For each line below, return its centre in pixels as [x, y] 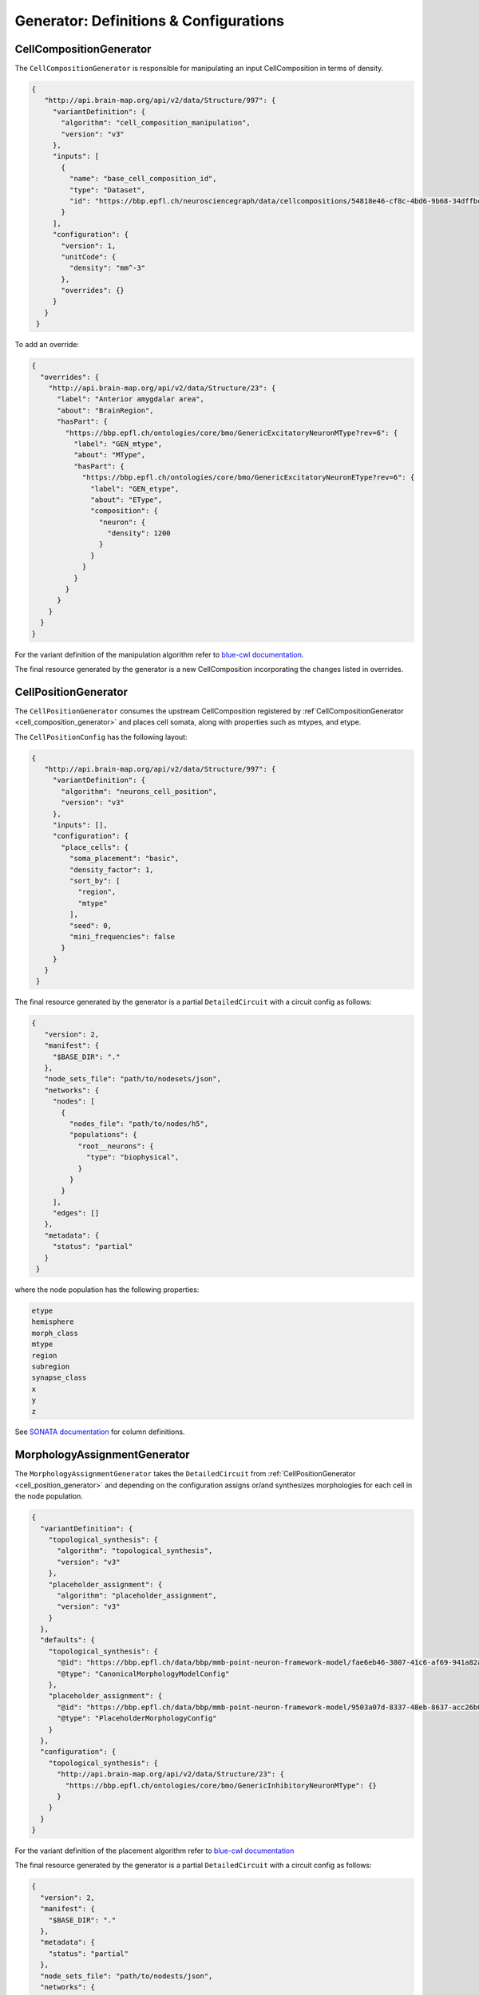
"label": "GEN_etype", [135, 488]
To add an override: [47, 345]
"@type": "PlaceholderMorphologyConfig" [137, 1718]
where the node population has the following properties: [107, 1290]
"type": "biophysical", [133, 1157]
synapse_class [59, 1378]
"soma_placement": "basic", [124, 859]
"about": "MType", [109, 455]
